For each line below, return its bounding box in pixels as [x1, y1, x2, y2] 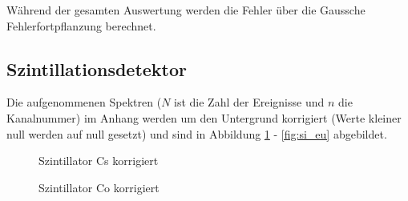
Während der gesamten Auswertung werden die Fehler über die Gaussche [6, 2, 366, 18]
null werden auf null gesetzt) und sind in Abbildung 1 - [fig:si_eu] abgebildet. [6, 125, 387, 142]
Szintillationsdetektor [6, 56, 188, 81]
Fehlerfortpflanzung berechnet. [6, 17, 156, 34]
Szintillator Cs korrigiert [38, 152, 159, 169]
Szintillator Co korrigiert [38, 179, 160, 195]
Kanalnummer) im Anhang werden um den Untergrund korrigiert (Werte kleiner [6, 109, 402, 126]
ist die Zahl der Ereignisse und [174, 94, 325, 111]
